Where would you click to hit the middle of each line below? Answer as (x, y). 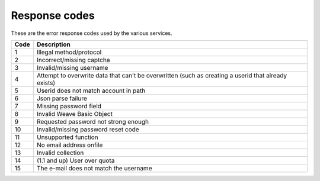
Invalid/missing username (72, 67)
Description (53, 44)
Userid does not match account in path (91, 90)
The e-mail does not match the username (94, 168)
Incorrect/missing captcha (73, 60)
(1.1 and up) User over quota (76, 160)
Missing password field (69, 106)
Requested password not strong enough (93, 121)
